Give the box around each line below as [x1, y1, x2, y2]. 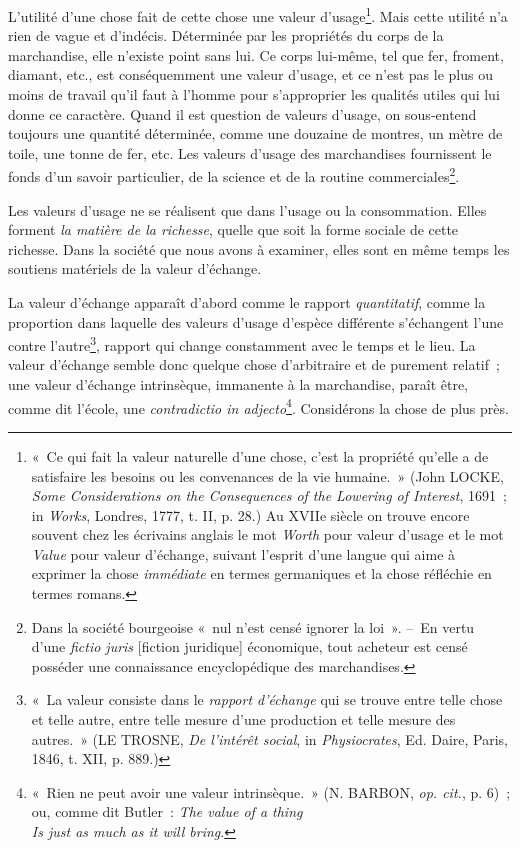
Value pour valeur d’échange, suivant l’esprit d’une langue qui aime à [31, 543, 456, 564]
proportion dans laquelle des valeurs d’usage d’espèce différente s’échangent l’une [8, 311, 504, 332]
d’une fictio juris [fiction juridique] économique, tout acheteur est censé [31, 636, 468, 657]
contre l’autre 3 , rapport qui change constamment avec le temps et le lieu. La [8, 332, 476, 355]
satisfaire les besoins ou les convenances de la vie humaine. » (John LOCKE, [31, 465, 504, 486]
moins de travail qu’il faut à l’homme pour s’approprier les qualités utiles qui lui [8, 84, 500, 105]
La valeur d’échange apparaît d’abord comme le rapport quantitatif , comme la [8, 292, 486, 313]
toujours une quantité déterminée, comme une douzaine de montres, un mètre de [8, 123, 503, 144]
